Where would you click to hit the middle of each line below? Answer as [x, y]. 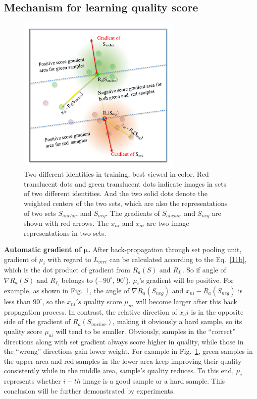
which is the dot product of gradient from [67, 269]
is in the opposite [217, 311]
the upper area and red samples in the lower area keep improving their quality [123, 361]
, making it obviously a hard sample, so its [177, 321]
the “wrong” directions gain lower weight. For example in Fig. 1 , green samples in [128, 351]
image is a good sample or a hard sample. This [154, 381]
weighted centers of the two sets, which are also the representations [126, 203]
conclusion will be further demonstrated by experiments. [90, 390]
